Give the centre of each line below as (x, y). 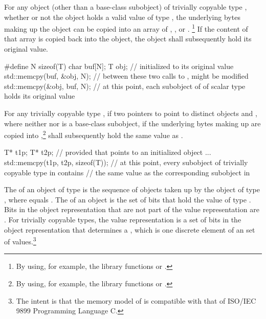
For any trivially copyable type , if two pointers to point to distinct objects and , (131, 113)
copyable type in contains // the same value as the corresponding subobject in (127, 172)
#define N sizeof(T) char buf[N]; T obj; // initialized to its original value (119, 66)
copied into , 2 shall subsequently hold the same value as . (94, 134)
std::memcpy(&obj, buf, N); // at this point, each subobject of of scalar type (125, 86)
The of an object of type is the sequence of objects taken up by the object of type (132, 189)
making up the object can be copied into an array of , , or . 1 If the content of (126, 28)
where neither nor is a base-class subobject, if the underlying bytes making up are (132, 123)
